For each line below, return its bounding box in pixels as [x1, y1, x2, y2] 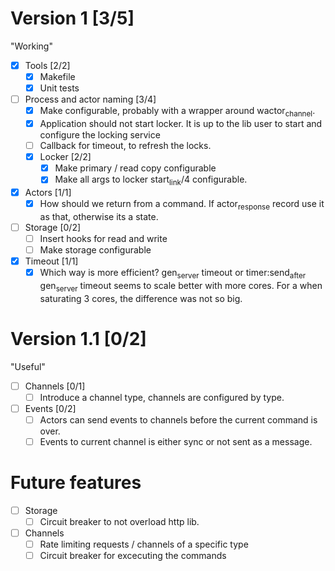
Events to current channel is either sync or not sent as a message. [39, 435, 313, 447]
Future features [10, 472, 142, 494]
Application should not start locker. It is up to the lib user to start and [39, 117, 323, 129]
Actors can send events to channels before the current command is [39, 413, 318, 426]
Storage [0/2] [24, 221, 82, 233]
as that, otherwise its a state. [39, 210, 159, 222]
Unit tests [39, 82, 80, 94]
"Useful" [10, 360, 46, 372]
